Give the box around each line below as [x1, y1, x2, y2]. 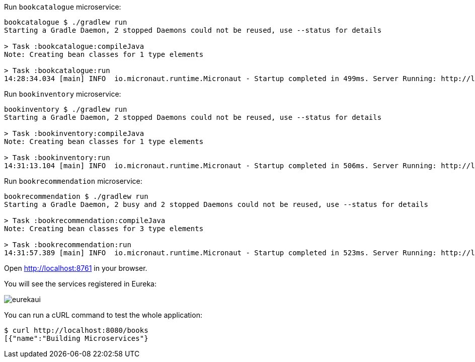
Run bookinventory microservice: [4, 90, 121, 98]
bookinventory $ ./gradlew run [4, 105, 127, 113]
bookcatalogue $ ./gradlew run [4, 18, 127, 26]
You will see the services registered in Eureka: [4, 279, 156, 288]
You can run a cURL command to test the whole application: [4, 311, 202, 319]
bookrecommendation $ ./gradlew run [4, 192, 148, 200]
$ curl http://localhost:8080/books [4, 326, 148, 334]
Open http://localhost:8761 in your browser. [4, 264, 147, 272]
